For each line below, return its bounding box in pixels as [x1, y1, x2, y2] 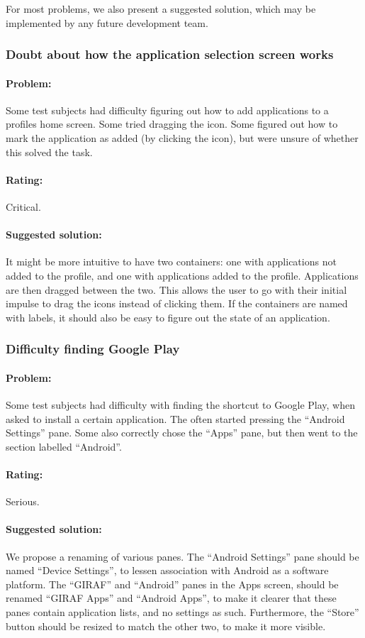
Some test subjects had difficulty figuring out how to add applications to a [6, 102, 329, 117]
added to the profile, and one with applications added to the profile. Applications [6, 268, 359, 282]
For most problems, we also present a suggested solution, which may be [6, 1, 316, 16]
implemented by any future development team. [6, 15, 208, 30]
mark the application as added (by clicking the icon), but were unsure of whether [6, 131, 359, 145]
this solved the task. [6, 144, 93, 159]
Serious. [6, 494, 40, 509]
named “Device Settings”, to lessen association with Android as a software [6, 563, 329, 578]
